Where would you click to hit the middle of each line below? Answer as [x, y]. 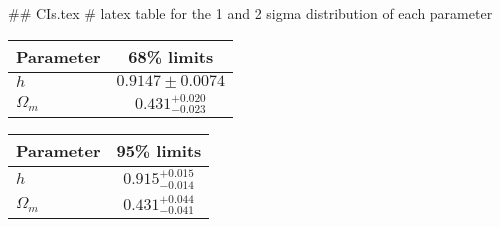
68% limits [171, 56]
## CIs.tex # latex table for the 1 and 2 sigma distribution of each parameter [250, 13]
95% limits [159, 151]
